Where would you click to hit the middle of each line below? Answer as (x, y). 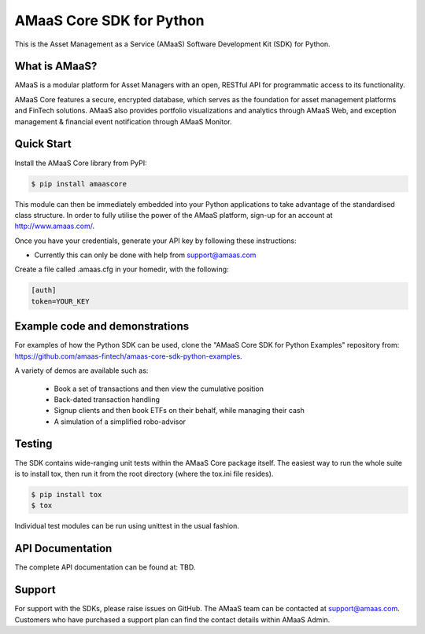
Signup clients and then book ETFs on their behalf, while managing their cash (179, 411)
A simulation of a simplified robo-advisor (120, 422)
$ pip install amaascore (79, 184)
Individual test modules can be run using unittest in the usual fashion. (127, 526)
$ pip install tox (67, 494)
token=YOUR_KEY (60, 301)
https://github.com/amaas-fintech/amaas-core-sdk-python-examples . (129, 356)
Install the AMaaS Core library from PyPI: (81, 163)
